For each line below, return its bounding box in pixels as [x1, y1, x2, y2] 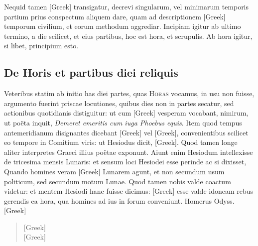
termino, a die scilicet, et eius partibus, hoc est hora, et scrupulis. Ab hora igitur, [4, 30, 253, 41]
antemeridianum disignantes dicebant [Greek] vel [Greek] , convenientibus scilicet [4, 127, 249, 137]
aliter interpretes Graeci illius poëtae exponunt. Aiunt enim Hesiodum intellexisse [4, 146, 253, 157]
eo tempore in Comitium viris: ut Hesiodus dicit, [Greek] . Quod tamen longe [4, 137, 238, 147]
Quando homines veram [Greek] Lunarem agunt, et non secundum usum [4, 166, 225, 176]
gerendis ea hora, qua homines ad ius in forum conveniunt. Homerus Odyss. [4, 195, 235, 206]
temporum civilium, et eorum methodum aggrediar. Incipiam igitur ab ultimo [4, 21, 241, 31]
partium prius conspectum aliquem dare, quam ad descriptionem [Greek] [4, 11, 226, 21]
